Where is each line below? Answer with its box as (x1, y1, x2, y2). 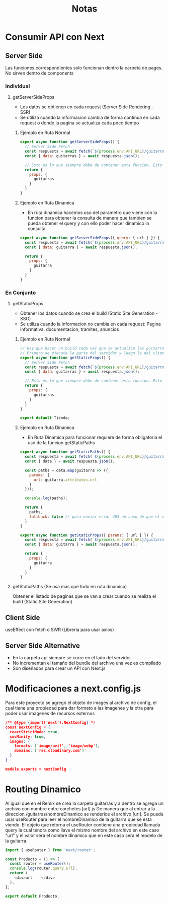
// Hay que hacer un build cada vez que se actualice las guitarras (20, 346, 167, 351)
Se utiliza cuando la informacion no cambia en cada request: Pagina (20, 321, 161, 327)
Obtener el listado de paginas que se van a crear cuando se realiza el (12, 593, 156, 599)
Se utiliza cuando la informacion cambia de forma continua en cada (20, 114, 160, 121)
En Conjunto (5, 289, 36, 296)
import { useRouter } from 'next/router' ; (5, 847, 96, 853)
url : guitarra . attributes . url (33, 477, 97, 482)
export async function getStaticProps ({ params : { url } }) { (20, 532, 153, 538)
